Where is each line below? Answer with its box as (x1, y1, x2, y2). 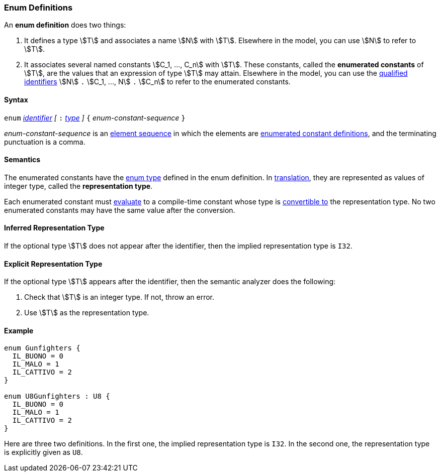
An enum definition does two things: (4, 21, 126, 30)
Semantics (4, 155, 41, 164)
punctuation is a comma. (4, 137, 85, 146)
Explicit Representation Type (4, 259, 103, 268)
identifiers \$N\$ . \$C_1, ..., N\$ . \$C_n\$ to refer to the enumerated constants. (24, 77, 291, 86)
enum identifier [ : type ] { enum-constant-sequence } (4, 113, 186, 122)
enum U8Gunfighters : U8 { (4, 392, 110, 401)
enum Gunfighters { (4, 344, 80, 352)
